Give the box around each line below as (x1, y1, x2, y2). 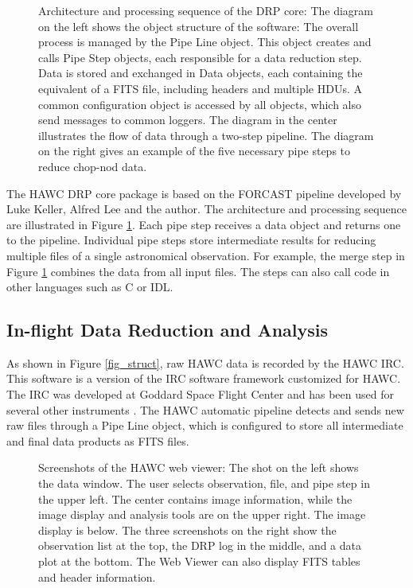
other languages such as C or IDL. (6, 278, 173, 295)
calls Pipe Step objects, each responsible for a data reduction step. (38, 49, 362, 65)
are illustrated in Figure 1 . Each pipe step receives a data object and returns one (6, 216, 401, 232)
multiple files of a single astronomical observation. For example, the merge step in (6, 247, 405, 263)
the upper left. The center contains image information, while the (38, 490, 353, 507)
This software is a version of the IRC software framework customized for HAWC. (6, 370, 401, 387)
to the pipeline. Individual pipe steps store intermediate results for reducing (6, 232, 376, 248)
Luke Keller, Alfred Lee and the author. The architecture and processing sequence (6, 201, 407, 217)
